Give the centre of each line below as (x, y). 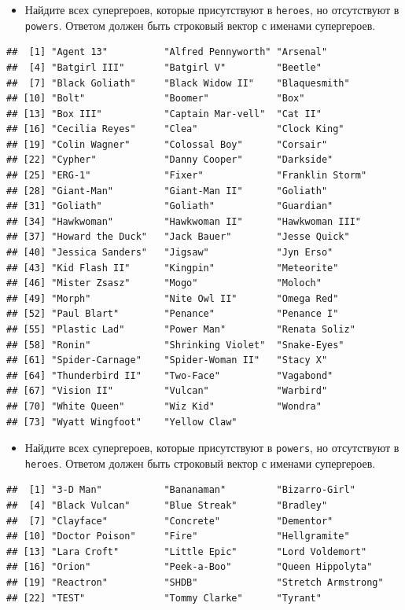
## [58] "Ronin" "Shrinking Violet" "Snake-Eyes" (175, 345)
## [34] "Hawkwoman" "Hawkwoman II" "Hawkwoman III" (184, 221)
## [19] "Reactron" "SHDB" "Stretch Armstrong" (195, 583)
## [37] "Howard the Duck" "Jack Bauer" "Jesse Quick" (178, 237)
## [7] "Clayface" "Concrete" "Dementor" (170, 521)
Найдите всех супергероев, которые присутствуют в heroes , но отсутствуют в (212, 9)
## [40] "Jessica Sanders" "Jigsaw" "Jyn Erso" (170, 253)
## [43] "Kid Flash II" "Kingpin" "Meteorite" (173, 268)
